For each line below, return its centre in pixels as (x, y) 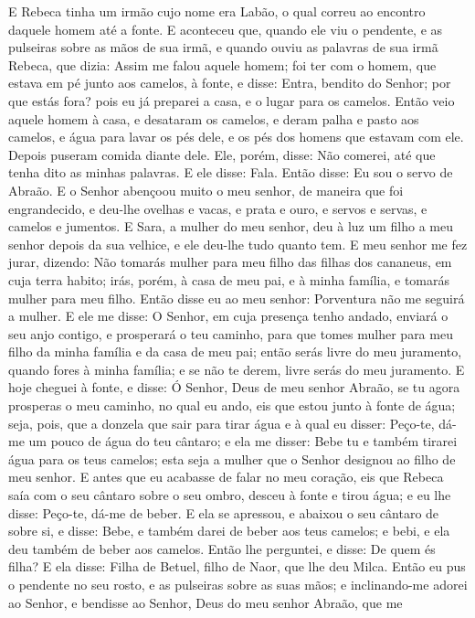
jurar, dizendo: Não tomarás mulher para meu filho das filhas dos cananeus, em (230, 262)
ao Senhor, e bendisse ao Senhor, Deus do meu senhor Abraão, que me (206, 602)
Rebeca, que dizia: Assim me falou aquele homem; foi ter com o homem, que (222, 64)
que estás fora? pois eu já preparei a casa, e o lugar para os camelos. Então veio (232, 100)
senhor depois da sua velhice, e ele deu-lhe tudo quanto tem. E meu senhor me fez (238, 244)
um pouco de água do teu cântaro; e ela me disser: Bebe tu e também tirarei (243, 441)
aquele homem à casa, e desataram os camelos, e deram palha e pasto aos (214, 118)
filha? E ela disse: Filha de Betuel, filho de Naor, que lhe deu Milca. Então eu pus (237, 566)
